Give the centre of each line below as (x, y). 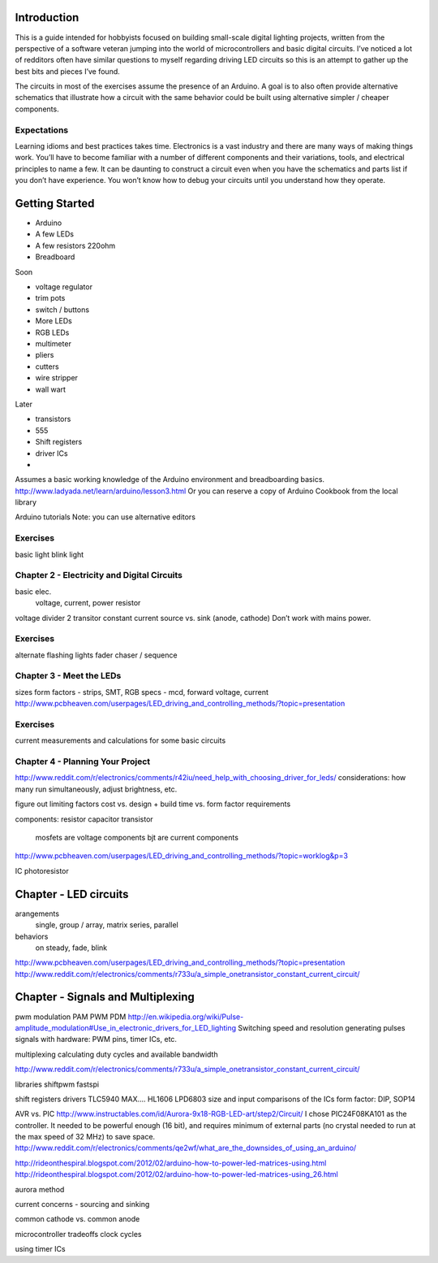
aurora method (40, 1189)
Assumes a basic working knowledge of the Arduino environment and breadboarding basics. (170, 480)
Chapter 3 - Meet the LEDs (68, 676)
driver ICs (52, 453)
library (26, 502)
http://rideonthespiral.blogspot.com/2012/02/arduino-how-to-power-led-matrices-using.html (171, 1163)
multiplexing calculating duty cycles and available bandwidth (116, 1054)
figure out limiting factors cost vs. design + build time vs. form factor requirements (153, 804)
